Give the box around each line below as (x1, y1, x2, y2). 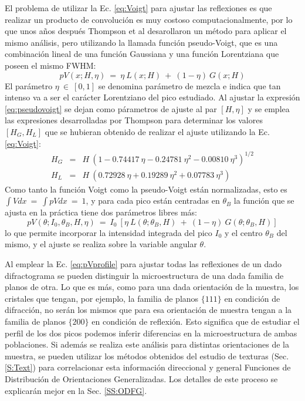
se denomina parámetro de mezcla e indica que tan (98, 79, 281, 92)
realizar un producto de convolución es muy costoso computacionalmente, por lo (5, 13, 293, 25)
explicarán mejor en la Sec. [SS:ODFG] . (5, 384, 147, 396)
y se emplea (248, 102, 290, 114)
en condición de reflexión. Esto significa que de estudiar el (91, 315, 300, 328)
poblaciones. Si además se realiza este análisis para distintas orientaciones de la (5, 338, 289, 351)
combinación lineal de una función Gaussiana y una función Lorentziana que (5, 48, 279, 60)
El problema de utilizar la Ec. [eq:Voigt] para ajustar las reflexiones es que (5, 2, 272, 14)
